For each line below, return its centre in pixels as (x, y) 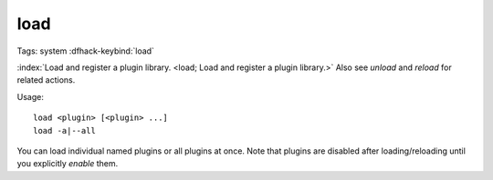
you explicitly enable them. (68, 164)
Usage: (31, 96)
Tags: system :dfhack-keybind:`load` (86, 51)
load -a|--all (64, 130)
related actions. (46, 80)
